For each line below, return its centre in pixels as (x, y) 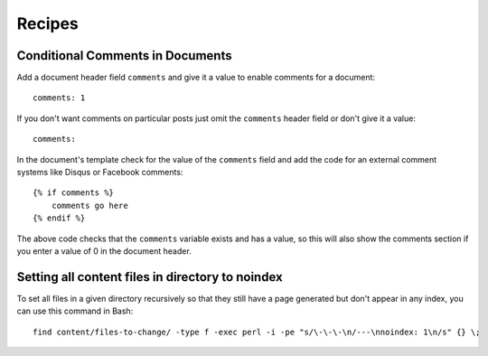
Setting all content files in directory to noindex (150, 277)
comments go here (89, 205)
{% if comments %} (74, 193)
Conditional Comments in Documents (124, 56)
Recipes (47, 23)
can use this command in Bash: (75, 311)
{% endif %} (59, 218)
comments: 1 (59, 98)
